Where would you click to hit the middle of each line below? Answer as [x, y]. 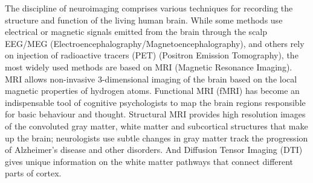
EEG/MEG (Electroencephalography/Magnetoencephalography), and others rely [155, 43]
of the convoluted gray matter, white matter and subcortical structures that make [156, 126]
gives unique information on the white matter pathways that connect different [149, 161]
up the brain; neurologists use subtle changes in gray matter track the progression [156, 138]
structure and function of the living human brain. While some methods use [144, 20]
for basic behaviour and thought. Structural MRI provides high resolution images [155, 114]
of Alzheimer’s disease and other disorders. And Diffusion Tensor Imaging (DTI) [154, 150]
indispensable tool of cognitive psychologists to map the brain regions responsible [155, 102]
